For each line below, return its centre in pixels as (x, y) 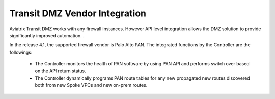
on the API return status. (60, 71)
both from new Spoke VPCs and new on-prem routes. (91, 85)
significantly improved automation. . (47, 35)
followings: (21, 52)
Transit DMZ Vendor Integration (78, 13)
